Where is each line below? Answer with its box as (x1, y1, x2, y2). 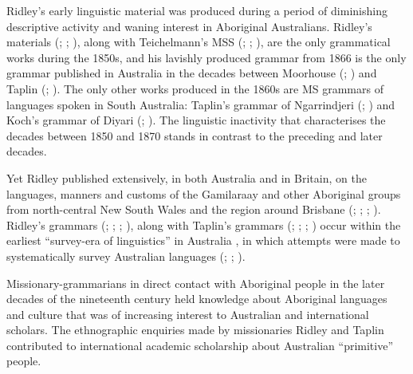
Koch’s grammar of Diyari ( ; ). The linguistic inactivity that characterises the (6, 112, 386, 128)
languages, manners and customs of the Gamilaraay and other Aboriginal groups (6, 185, 401, 202)
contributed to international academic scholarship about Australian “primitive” (6, 337, 394, 353)
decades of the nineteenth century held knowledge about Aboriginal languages (6, 290, 387, 307)
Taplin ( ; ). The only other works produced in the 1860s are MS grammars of (6, 80, 383, 96)
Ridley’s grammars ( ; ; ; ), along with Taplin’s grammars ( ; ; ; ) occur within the (6, 216, 401, 233)
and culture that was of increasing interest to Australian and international (6, 305, 369, 322)
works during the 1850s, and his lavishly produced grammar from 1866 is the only (6, 49, 407, 65)
